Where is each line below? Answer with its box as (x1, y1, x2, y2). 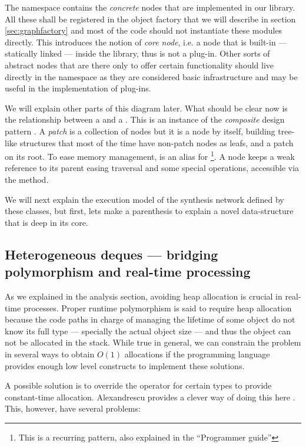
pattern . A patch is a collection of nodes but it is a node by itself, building (5, 124, 275, 137)
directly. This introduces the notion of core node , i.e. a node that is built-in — (5, 35, 287, 48)
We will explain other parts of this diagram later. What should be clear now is (5, 101, 288, 114)
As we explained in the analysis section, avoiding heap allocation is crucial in (5, 290, 282, 302)
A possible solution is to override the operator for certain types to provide (5, 379, 272, 392)
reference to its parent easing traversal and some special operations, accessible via (5, 162, 300, 174)
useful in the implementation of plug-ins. (5, 82, 151, 94)
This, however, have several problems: (5, 402, 141, 415)
